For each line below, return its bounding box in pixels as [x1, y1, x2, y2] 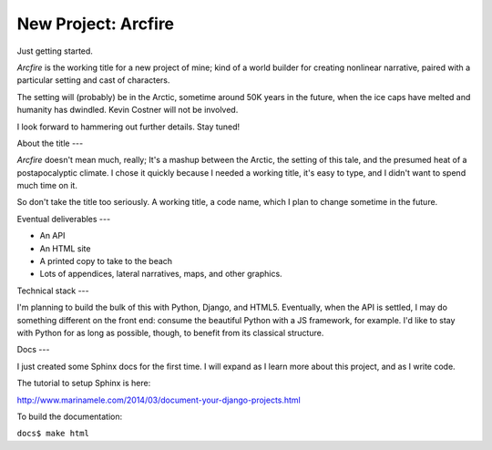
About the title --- [16, 138, 84, 148]
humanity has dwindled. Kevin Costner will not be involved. [16, 105, 239, 116]
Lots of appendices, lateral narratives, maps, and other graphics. [39, 269, 282, 280]
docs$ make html [16, 428, 90, 439]
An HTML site [39, 242, 91, 254]
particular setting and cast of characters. [16, 75, 170, 86]
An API [39, 230, 66, 241]
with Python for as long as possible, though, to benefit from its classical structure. [16, 327, 324, 338]
